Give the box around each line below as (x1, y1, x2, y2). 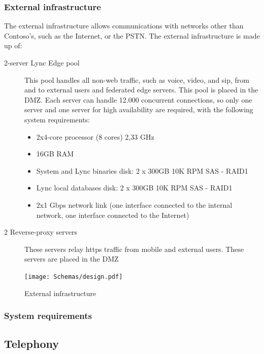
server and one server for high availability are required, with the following (24, 104, 253, 115)
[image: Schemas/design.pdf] (24, 273, 123, 280)
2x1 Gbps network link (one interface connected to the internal (36, 199, 233, 210)
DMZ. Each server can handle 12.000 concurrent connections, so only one (24, 94, 252, 105)
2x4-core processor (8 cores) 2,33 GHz (36, 131, 154, 142)
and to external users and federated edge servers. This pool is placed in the (24, 84, 258, 95)
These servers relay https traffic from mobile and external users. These (24, 243, 244, 254)
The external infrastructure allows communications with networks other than (4, 20, 244, 31)
